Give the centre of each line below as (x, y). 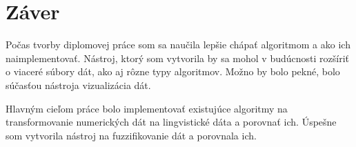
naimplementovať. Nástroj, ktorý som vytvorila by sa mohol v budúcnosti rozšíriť (177, 58)
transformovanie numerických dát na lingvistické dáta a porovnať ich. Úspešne (171, 122)
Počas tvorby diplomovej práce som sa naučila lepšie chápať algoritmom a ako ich (178, 45)
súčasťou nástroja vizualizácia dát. (78, 85)
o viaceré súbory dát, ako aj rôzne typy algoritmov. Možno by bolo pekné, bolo (173, 71)
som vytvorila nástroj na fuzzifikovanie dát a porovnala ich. (131, 135)
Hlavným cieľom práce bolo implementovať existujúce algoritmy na (147, 108)
